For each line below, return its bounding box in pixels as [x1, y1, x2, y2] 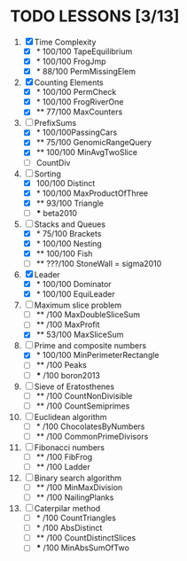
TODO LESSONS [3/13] [10, 6, 180, 27]
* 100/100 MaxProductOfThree [35, 188, 149, 199]
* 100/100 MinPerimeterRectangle [35, 350, 160, 361]
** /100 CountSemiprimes [35, 401, 130, 411]
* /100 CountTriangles [35, 512, 116, 524]
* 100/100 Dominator [35, 279, 112, 290]
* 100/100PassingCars [35, 127, 118, 138]
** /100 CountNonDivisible [35, 390, 133, 401]
